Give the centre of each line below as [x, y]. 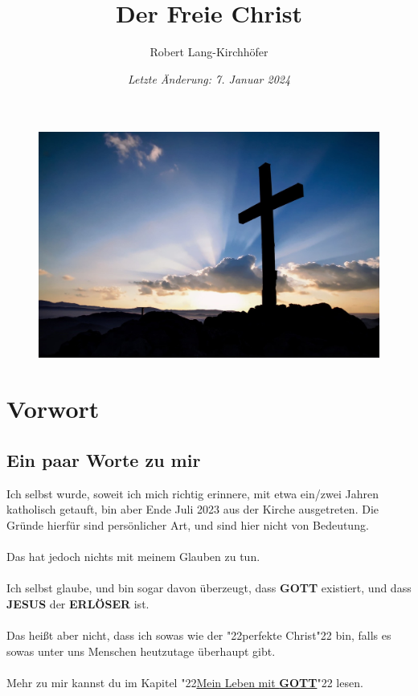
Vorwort [53, 409]
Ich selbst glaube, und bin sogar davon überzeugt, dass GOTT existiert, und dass [209, 588]
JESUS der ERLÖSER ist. [78, 603]
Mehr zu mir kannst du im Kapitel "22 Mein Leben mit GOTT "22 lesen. [185, 682]
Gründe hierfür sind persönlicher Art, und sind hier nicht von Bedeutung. [188, 524]
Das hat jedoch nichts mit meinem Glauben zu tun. [133, 556]
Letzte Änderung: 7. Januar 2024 [209, 78]
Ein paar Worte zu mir [104, 459]
